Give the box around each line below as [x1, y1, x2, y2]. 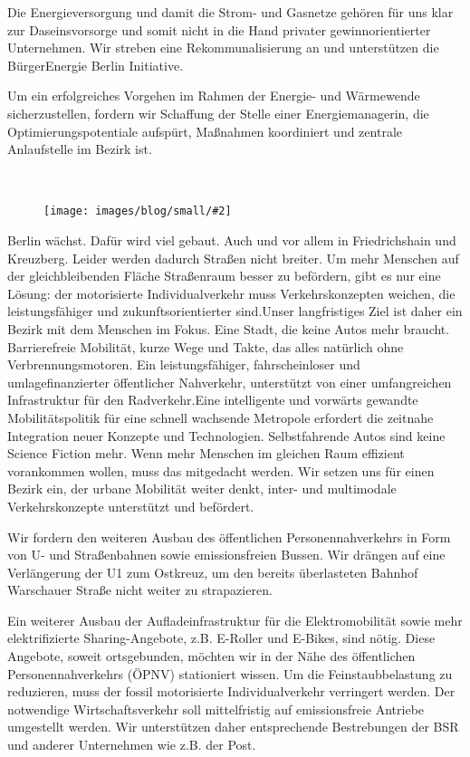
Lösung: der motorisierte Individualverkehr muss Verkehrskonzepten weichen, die [7, 283, 456, 302]
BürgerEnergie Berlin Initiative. [7, 55, 184, 74]
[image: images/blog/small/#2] [43, 205, 232, 218]
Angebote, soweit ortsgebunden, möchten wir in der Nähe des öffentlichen [7, 647, 416, 666]
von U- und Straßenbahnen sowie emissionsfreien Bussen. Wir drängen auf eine [7, 545, 446, 564]
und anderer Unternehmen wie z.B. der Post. [7, 735, 256, 754]
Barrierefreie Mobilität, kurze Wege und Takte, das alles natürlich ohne [7, 337, 404, 356]
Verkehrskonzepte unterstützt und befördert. [7, 496, 254, 515]
